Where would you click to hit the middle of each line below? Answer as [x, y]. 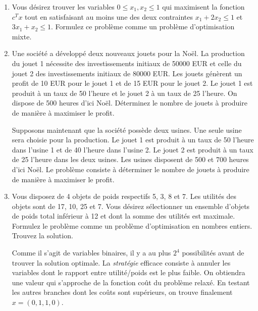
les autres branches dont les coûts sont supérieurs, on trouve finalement [122, 292]
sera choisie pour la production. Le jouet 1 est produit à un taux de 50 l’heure [133, 140]
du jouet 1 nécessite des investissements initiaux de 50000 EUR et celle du [127, 63]
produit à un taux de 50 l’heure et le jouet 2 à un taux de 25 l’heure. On [124, 93]
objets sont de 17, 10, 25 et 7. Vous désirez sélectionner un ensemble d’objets [131, 206]
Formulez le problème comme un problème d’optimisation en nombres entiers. [132, 225]
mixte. [22, 36]
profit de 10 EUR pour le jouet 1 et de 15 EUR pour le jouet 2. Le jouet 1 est [132, 83]
